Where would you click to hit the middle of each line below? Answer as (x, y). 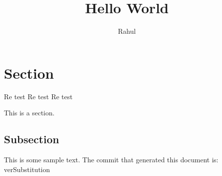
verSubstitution (27, 169)
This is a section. (29, 113)
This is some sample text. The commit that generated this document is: (111, 160)
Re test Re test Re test (38, 96)
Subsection (32, 139)
